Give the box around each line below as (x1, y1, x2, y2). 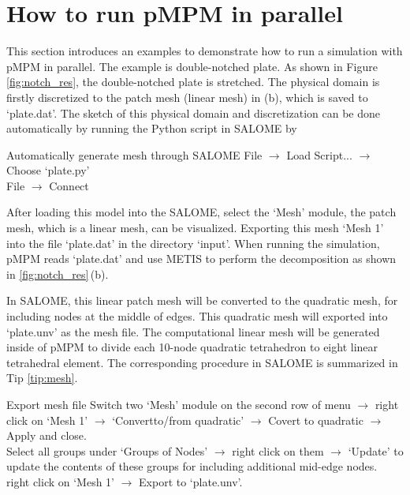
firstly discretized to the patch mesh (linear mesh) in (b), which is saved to (6, 88, 368, 105)
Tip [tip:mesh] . (6, 369, 78, 386)
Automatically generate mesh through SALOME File (6, 146, 263, 163)
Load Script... (286, 146, 352, 163)
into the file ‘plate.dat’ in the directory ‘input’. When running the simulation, (6, 234, 380, 251)
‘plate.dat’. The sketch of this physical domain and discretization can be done (6, 104, 381, 121)
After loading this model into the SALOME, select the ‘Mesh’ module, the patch (6, 204, 397, 220)
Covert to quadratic (268, 411, 363, 428)
